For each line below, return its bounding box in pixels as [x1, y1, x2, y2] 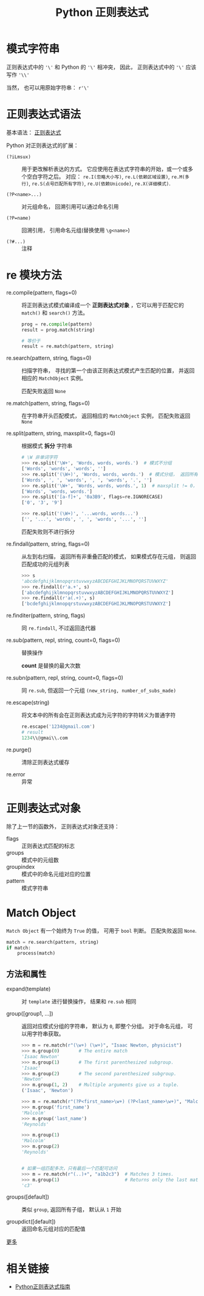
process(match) [17, 950, 56, 956]
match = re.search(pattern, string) [6, 939, 99, 945]
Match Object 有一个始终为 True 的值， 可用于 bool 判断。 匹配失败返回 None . [6, 927, 197, 934]
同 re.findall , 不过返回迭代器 [21, 624, 96, 632]
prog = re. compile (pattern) [21, 321, 93, 327]
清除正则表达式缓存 [21, 758, 70, 765]
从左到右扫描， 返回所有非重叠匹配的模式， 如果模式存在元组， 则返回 [21, 552, 196, 560]
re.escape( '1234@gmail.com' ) [21, 723, 95, 730]
